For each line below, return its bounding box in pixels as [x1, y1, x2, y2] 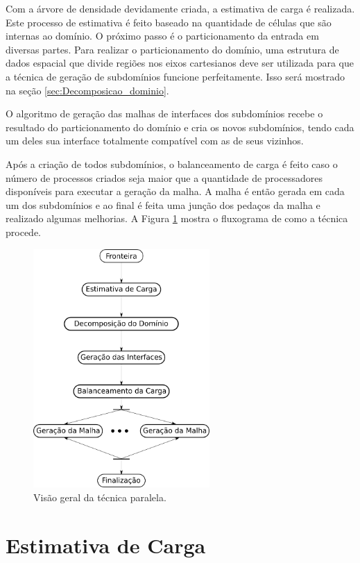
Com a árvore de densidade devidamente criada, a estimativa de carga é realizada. [6, 1, 355, 15]
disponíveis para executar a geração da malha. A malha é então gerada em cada [6, 184, 345, 199]
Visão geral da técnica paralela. [33, 489, 166, 504]
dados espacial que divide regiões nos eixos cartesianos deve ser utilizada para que [6, 56, 354, 70]
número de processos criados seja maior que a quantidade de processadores [6, 170, 323, 185]
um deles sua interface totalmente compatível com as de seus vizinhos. [6, 133, 304, 148]
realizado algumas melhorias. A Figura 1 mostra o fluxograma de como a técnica [6, 211, 348, 226]
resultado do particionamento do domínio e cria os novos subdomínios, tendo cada [6, 119, 354, 134]
